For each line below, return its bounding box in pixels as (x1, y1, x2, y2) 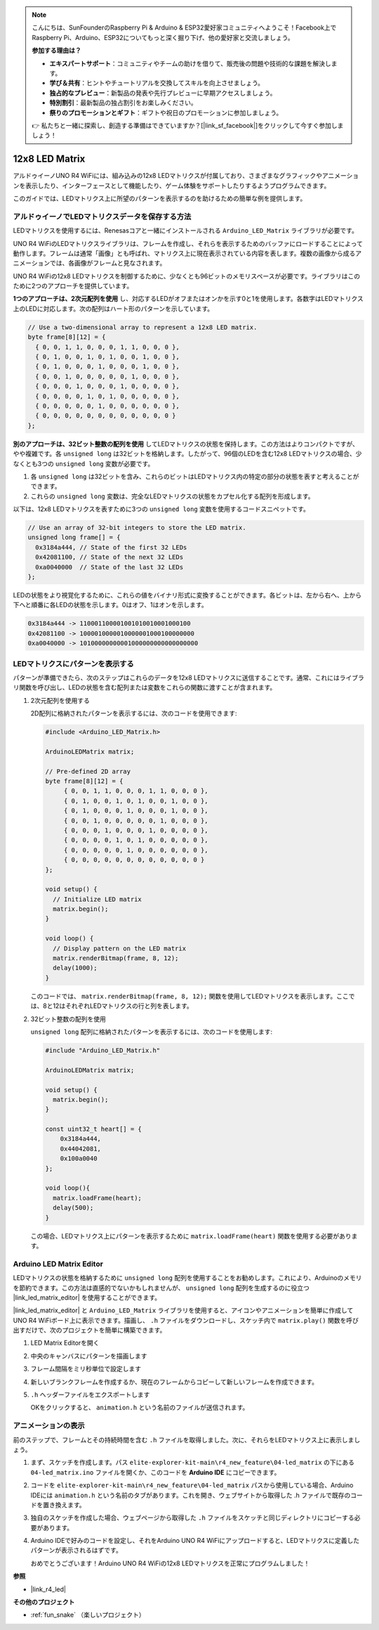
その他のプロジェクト (13, 1598, 75, 1606)
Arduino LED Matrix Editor (13, 1259, 103, 1269)
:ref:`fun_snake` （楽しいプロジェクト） (30, 1610, 145, 1619)
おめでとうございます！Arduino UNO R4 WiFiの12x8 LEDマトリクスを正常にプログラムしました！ (30, 1559, 310, 1567)
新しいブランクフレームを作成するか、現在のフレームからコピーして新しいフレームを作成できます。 (30, 1378, 319, 1386)
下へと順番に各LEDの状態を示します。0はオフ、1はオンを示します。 (13, 601, 208, 609)
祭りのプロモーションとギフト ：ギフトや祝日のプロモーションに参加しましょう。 (49, 108, 283, 117)
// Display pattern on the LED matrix (53, 944, 186, 952)
